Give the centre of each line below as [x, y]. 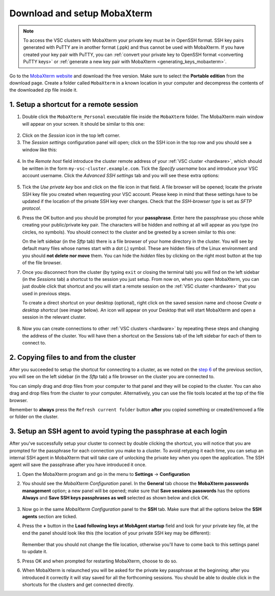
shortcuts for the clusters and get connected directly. [78, 584]
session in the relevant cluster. [54, 317]
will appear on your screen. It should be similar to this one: [84, 124]
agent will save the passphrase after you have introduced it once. [78, 465]
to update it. [35, 552]
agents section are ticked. [50, 516]
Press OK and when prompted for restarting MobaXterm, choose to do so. [100, 561]
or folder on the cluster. [34, 417]
